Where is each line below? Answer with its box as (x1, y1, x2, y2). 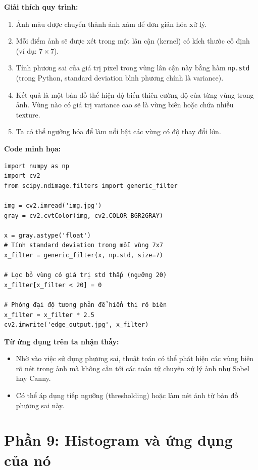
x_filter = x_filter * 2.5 (4, 311, 94, 319)
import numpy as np (4, 162, 69, 170)
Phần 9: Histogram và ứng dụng (4, 429, 233, 450)
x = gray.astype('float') (4, 231, 91, 239)
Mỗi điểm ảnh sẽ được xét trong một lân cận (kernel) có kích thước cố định (16, 35, 250, 46)
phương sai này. (16, 400, 65, 410)
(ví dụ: (16, 45, 37, 56)
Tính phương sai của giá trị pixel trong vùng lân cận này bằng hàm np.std (16, 62, 250, 73)
